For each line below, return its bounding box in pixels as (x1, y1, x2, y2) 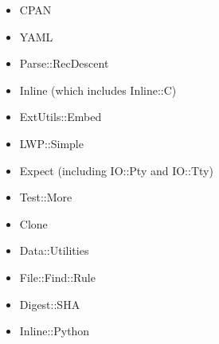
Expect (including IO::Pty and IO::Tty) (19, 162, 213, 178)
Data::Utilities (19, 242, 89, 259)
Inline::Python (19, 322, 90, 339)
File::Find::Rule (19, 268, 96, 285)
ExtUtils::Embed (19, 108, 102, 125)
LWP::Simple (19, 135, 84, 151)
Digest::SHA (19, 295, 80, 312)
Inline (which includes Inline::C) (19, 81, 177, 98)
